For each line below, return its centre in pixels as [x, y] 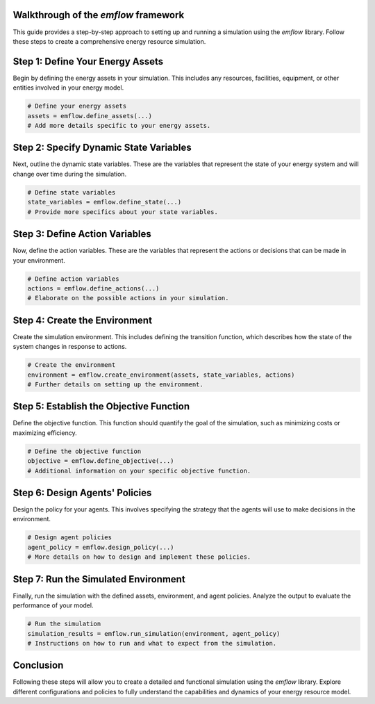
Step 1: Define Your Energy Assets [88, 62]
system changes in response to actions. [70, 347]
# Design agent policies [70, 538]
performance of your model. [53, 605]
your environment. [39, 260]
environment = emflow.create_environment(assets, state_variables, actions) [161, 375]
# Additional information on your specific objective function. [139, 470]
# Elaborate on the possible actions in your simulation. [128, 298]
